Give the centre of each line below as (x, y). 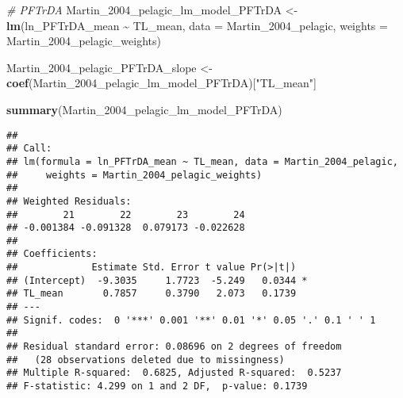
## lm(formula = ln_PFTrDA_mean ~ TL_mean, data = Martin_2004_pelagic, (202, 161)
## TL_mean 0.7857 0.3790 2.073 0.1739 (152, 294)
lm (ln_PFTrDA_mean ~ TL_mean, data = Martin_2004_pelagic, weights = (197, 25)
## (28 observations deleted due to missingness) (146, 360)
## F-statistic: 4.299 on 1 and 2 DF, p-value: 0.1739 (157, 387)
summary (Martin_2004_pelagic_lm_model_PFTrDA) (144, 109)
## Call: (29, 149)
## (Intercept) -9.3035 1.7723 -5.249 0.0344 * (157, 280)
